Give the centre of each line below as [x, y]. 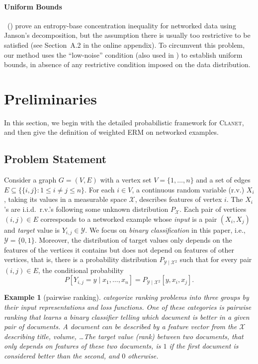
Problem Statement [55, 159]
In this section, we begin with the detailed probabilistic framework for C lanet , [124, 122]
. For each [100, 189]
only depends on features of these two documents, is [83, 346]
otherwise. [143, 355]
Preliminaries [50, 98]
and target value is [32, 229]
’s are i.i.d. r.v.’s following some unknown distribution [86, 209]
